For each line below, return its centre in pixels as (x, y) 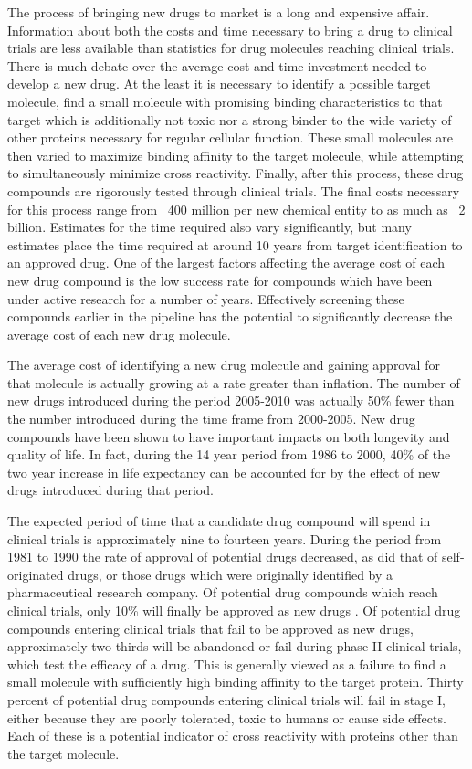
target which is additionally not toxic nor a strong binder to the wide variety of (230, 119)
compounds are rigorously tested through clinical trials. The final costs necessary (234, 190)
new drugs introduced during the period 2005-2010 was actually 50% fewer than (231, 400)
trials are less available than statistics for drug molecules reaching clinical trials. (231, 48)
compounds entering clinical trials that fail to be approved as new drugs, (210, 628)
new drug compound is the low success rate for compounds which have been (220, 280)
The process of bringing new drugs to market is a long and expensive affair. (219, 12)
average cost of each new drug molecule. (119, 334)
